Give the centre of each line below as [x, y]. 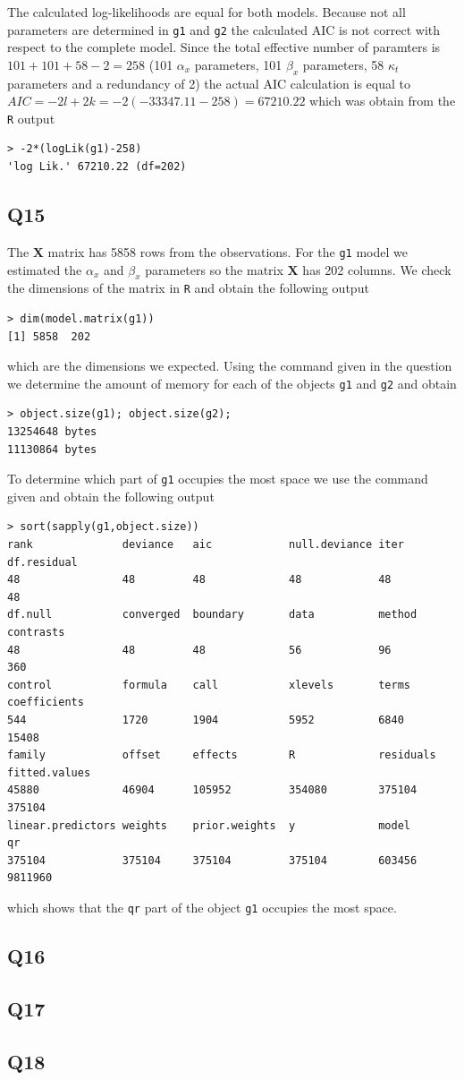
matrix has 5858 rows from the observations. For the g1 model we [228, 251]
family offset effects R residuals [222, 755]
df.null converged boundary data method [212, 615]
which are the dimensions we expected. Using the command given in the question [230, 366]
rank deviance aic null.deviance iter [206, 545]
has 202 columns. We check [377, 269]
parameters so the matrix [214, 269]
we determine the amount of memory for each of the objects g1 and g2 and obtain [232, 383]
